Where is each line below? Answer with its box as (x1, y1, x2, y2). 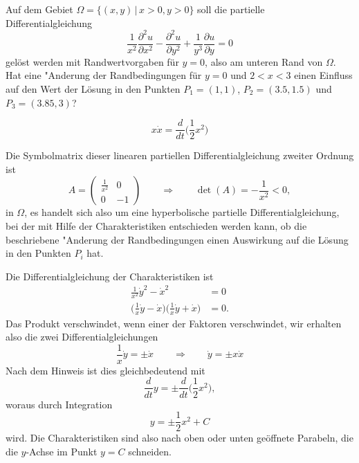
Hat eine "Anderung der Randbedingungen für (6, 68, 202, 82)
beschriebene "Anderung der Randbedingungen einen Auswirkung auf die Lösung (6, 232, 349, 246)
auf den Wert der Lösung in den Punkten (6, 81, 181, 96)
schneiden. (128, 444, 172, 458)
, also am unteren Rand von (205, 54, 323, 69)
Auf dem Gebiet (6, 2, 73, 16)
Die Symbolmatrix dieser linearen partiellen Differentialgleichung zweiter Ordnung (6, 148, 354, 163)
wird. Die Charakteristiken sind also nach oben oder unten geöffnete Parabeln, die (6, 430, 353, 445)
